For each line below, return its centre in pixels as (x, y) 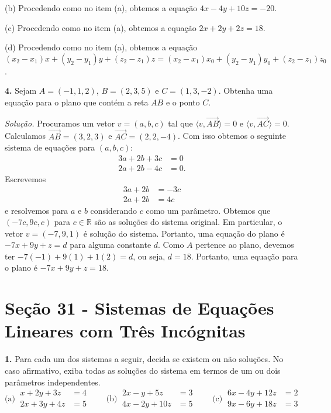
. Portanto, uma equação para (244, 256)
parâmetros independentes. (53, 382)
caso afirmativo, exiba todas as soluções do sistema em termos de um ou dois (143, 370)
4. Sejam (21, 91)
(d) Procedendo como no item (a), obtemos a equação (101, 47)
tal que (180, 123)
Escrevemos (25, 178)
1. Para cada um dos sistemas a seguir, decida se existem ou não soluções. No (144, 359)
